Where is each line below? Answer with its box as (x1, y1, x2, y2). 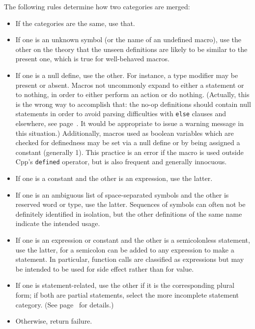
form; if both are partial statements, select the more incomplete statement (15, 289, 239, 300)
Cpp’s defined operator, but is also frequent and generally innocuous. (15, 156, 227, 167)
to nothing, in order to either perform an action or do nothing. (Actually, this (15, 89, 250, 100)
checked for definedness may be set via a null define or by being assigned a (15, 137, 240, 148)
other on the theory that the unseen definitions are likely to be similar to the (15, 44, 248, 54)
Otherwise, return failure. (15, 316, 92, 326)
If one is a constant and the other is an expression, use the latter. (15, 173, 213, 183)
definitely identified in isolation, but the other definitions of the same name (15, 208, 242, 219)
